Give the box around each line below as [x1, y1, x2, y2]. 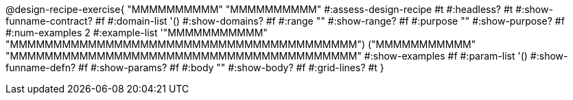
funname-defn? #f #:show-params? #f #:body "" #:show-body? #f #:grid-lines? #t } [5, 62, 384, 73]
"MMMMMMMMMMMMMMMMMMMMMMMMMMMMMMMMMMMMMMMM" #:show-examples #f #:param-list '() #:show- [5, 50, 568, 62]
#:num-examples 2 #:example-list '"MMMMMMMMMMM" [5, 27, 268, 38]
